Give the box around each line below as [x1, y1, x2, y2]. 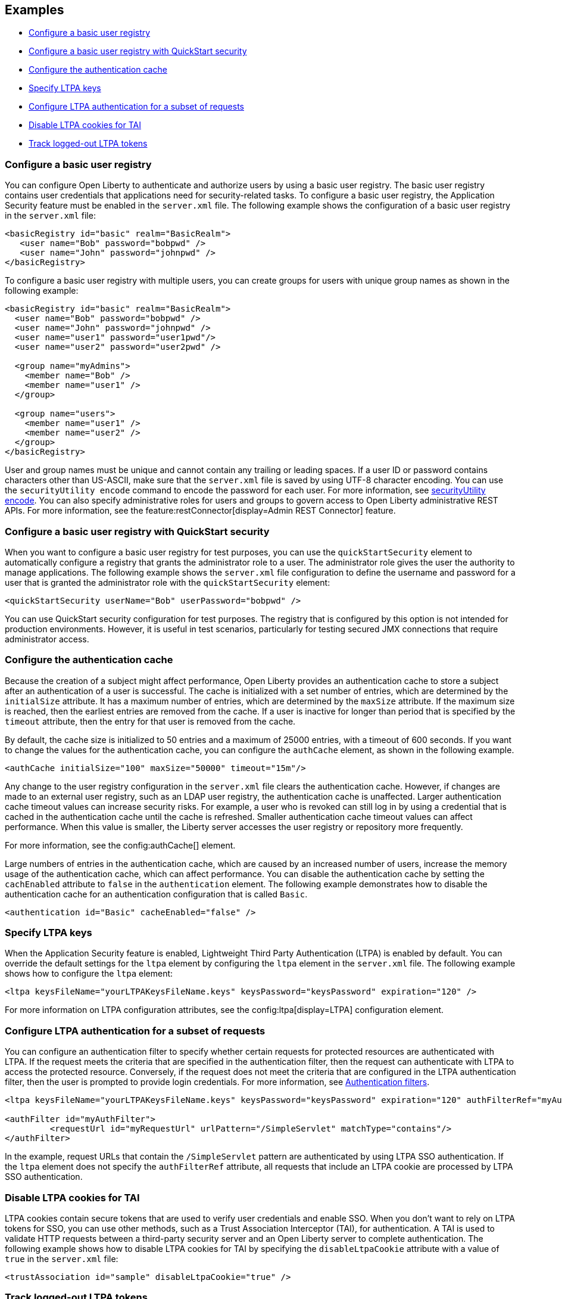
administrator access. [5, 633, 89, 644]
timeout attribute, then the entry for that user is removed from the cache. [5, 716, 296, 726]
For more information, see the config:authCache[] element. [5, 840, 236, 850]
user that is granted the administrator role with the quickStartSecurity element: [5, 577, 330, 588]
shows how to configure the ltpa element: [5, 968, 173, 979]
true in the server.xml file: [5, 1253, 118, 1264]
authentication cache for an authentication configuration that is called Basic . [5, 888, 308, 899]
